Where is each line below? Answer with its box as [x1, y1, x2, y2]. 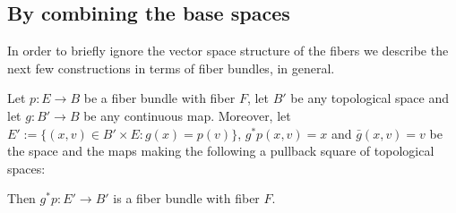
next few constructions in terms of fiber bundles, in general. [7, 58, 335, 77]
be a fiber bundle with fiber [83, 89, 236, 107]
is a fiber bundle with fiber [113, 189, 260, 208]
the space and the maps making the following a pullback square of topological [7, 141, 434, 160]
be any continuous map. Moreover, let [83, 106, 291, 124]
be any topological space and [290, 89, 450, 107]
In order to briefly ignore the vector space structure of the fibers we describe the [7, 41, 449, 60]
